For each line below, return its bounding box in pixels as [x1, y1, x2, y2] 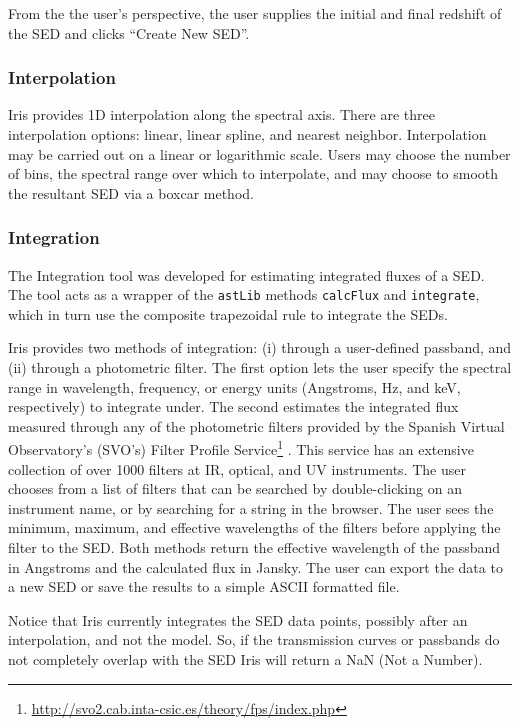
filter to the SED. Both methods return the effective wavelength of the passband [8, 537, 501, 558]
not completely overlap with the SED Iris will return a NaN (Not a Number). [8, 649, 483, 669]
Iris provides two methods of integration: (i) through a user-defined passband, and [8, 337, 512, 358]
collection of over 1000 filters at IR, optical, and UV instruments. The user [8, 458, 466, 479]
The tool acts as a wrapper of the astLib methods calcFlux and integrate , [8, 284, 480, 305]
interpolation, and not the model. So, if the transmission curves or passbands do [8, 629, 500, 650]
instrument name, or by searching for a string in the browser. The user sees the [8, 497, 494, 518]
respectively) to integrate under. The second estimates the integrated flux [8, 396, 459, 417]
